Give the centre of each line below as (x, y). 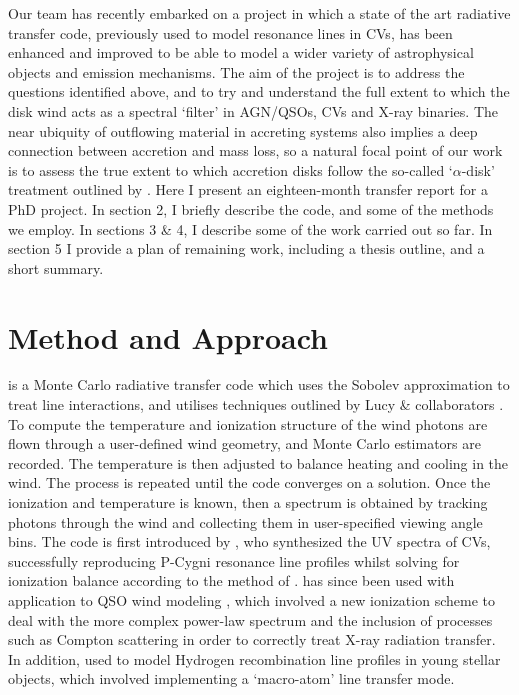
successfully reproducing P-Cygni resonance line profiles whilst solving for (234, 560)
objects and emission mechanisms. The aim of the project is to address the (236, 71)
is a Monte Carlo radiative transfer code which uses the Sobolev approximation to (259, 384)
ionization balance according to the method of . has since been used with (231, 580)
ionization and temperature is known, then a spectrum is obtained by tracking (248, 502)
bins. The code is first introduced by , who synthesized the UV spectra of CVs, (249, 541)
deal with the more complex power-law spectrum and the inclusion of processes (250, 619)
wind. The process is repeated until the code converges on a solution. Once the (249, 482)
